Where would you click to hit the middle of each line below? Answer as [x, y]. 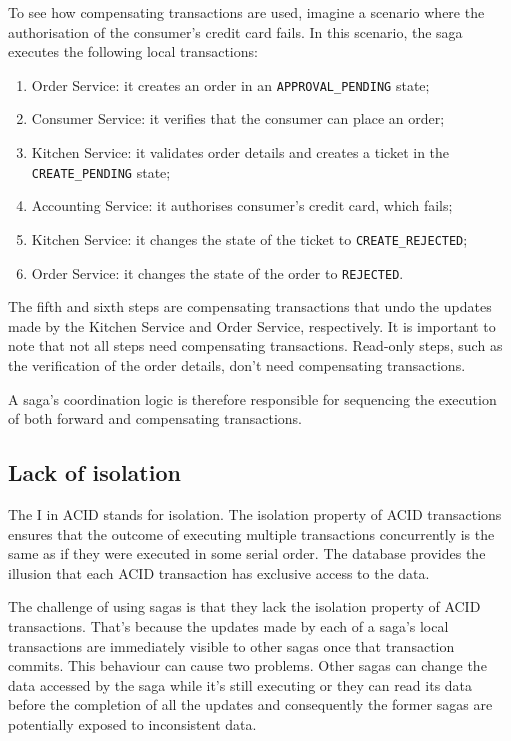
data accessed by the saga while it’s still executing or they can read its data [240, 684]
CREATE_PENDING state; [101, 171]
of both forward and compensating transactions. [155, 418]
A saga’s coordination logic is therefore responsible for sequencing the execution [252, 398]
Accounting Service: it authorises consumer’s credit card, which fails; [242, 205]
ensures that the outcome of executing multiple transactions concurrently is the [251, 533]
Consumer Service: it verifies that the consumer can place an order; [238, 118]
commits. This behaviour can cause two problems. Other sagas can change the [247, 665]
